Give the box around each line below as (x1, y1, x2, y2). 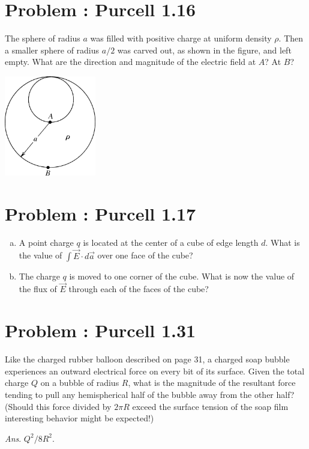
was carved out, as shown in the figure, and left (117, 43, 292, 56)
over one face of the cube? (97, 249, 193, 261)
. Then (278, 32, 304, 44)
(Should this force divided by (5, 400, 112, 412)
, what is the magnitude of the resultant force (128, 376, 296, 389)
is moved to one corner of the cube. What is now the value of (69, 269, 295, 282)
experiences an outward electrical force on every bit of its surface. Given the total (5, 364, 305, 377)
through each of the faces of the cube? (68, 283, 209, 295)
